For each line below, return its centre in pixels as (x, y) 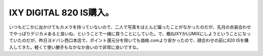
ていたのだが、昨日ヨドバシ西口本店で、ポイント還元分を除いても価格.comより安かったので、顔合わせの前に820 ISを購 (129, 41)
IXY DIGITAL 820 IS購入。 (61, 13)
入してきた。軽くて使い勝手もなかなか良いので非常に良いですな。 (75, 47)
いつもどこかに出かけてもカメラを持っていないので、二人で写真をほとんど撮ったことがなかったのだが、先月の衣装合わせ (130, 27)
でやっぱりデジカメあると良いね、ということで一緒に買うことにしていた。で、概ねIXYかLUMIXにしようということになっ (130, 33)
